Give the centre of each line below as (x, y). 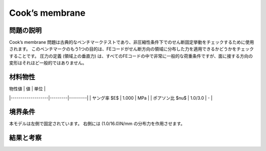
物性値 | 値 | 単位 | (27, 89)
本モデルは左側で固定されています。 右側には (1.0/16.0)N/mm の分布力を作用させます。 (97, 124)
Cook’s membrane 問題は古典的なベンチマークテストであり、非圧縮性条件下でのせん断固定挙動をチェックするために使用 (132, 42)
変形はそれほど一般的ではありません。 (48, 63)
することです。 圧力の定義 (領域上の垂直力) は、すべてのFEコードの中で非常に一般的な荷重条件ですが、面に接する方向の (131, 56)
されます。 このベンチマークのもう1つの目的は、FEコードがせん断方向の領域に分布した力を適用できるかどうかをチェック (132, 49)
